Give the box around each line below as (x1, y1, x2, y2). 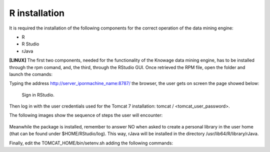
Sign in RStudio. (21, 91, 55, 97)
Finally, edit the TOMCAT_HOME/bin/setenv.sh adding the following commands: (9, 140, 173, 146)
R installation (9, 7, 65, 18)
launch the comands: (9, 71, 52, 77)
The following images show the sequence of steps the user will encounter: (9, 112, 163, 118)
